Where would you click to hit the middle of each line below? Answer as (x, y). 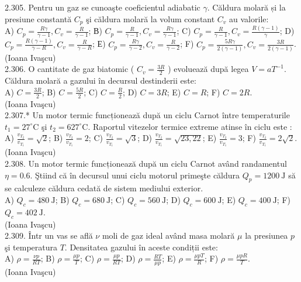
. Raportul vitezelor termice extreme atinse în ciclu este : (190, 126)
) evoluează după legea (208, 69)
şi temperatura (31, 247)
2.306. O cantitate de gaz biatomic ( (70, 69)
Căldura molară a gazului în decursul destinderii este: (101, 80)
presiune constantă (38, 18)
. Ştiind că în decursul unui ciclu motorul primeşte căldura (135, 175)
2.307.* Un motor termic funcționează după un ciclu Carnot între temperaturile (147, 115)
